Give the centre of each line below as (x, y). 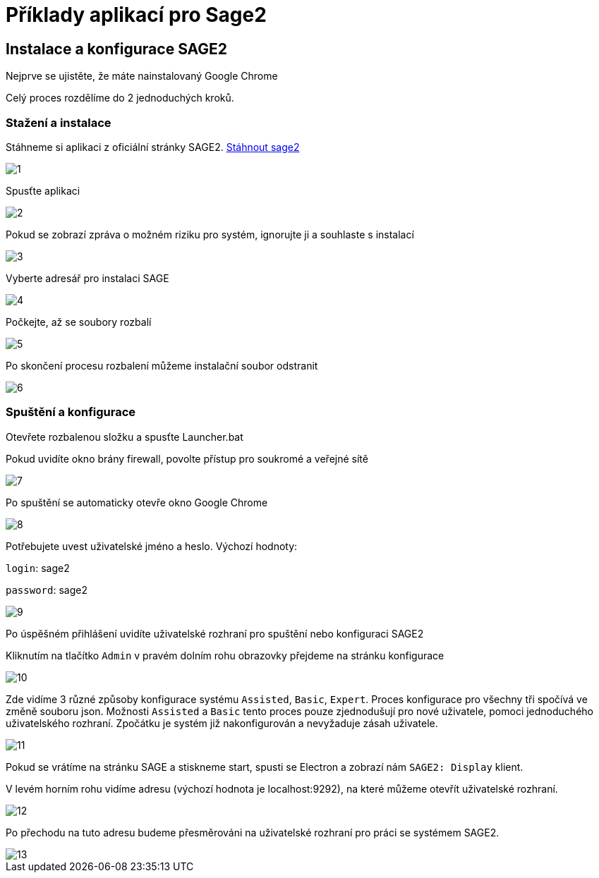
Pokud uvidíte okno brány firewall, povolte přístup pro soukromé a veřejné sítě (187, 458)
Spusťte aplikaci (43, 190)
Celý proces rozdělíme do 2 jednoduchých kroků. (120, 98)
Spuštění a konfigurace (71, 412)
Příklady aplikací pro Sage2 (136, 15)
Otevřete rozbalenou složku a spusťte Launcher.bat (125, 437)
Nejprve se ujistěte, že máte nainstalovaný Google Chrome (142, 76)
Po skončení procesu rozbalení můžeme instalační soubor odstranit (162, 365)
